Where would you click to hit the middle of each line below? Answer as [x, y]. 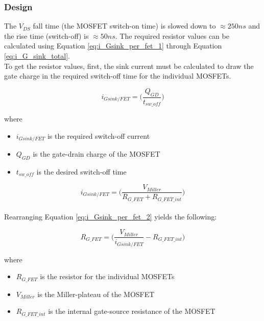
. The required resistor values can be [172, 35]
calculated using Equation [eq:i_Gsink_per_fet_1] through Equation [113, 46]
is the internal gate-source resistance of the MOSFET [132, 311]
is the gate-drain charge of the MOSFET [97, 154]
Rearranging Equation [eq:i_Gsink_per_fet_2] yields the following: [111, 217]
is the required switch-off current [99, 135]
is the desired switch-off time [81, 171]
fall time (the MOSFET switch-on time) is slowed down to [124, 26]
